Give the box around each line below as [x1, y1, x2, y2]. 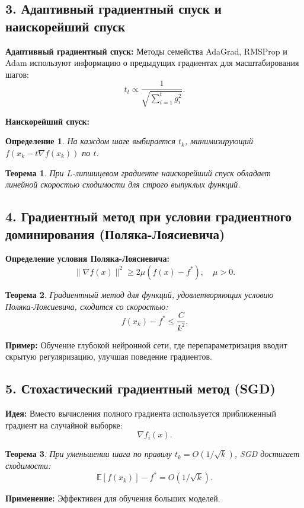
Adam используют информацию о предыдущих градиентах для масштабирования [5, 56, 299, 69]
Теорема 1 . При [5, 166, 64, 179]
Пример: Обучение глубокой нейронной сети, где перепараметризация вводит [5, 338, 287, 351]
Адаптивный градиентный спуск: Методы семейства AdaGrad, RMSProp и [5, 45, 287, 57]
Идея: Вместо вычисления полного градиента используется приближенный [5, 407, 276, 419]
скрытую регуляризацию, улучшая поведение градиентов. [5, 350, 212, 363]
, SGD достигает [234, 447, 300, 460]
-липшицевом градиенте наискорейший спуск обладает [72, 166, 271, 179]
